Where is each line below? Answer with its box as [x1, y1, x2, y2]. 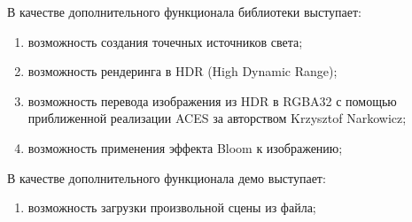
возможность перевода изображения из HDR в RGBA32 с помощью [27, 91, 397, 110]
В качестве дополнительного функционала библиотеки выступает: [7, 3, 361, 20]
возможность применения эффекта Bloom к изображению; [27, 138, 343, 157]
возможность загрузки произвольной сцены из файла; [27, 198, 316, 217]
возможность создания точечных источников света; [27, 32, 303, 50]
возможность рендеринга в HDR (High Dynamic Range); [27, 62, 338, 80]
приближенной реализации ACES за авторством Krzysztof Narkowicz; [27, 109, 407, 127]
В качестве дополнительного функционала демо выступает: [7, 168, 326, 187]
